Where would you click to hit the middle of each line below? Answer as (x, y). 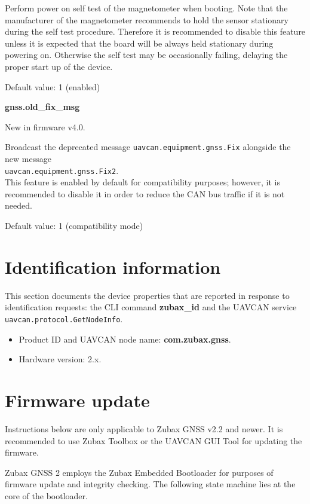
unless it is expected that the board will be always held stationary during (139, 43)
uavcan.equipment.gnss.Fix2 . (62, 170)
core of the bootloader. (46, 495)
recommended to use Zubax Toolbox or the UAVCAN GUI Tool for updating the (154, 440)
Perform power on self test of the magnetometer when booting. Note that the (146, 8)
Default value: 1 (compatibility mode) (74, 226)
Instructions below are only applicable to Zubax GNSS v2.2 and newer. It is (144, 428)
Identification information (113, 266)
